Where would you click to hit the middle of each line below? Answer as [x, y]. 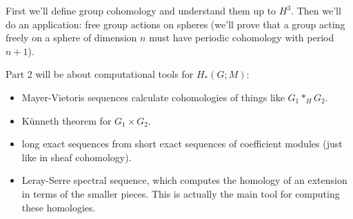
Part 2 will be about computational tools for [100, 74]
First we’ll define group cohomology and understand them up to [141, 10]
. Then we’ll [316, 10]
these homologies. [59, 207]
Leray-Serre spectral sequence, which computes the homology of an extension [184, 180]
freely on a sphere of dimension [71, 38]
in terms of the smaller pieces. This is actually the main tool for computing [181, 193]
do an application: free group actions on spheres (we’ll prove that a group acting [175, 24]
